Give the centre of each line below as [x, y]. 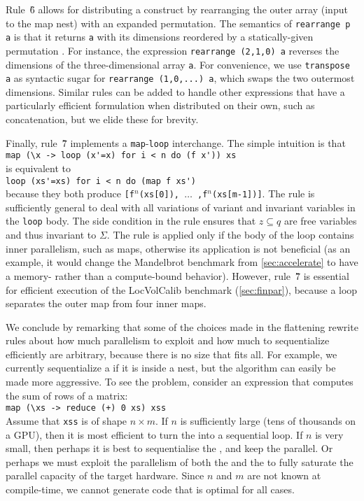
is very [329, 434]
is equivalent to [38, 168]
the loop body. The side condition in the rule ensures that [131, 221]
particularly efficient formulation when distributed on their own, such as [160, 105]
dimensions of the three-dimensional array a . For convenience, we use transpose [178, 64]
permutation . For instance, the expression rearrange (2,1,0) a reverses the [173, 50]
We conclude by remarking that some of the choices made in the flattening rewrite [182, 326]
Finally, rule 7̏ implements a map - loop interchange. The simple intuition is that [176, 142]
